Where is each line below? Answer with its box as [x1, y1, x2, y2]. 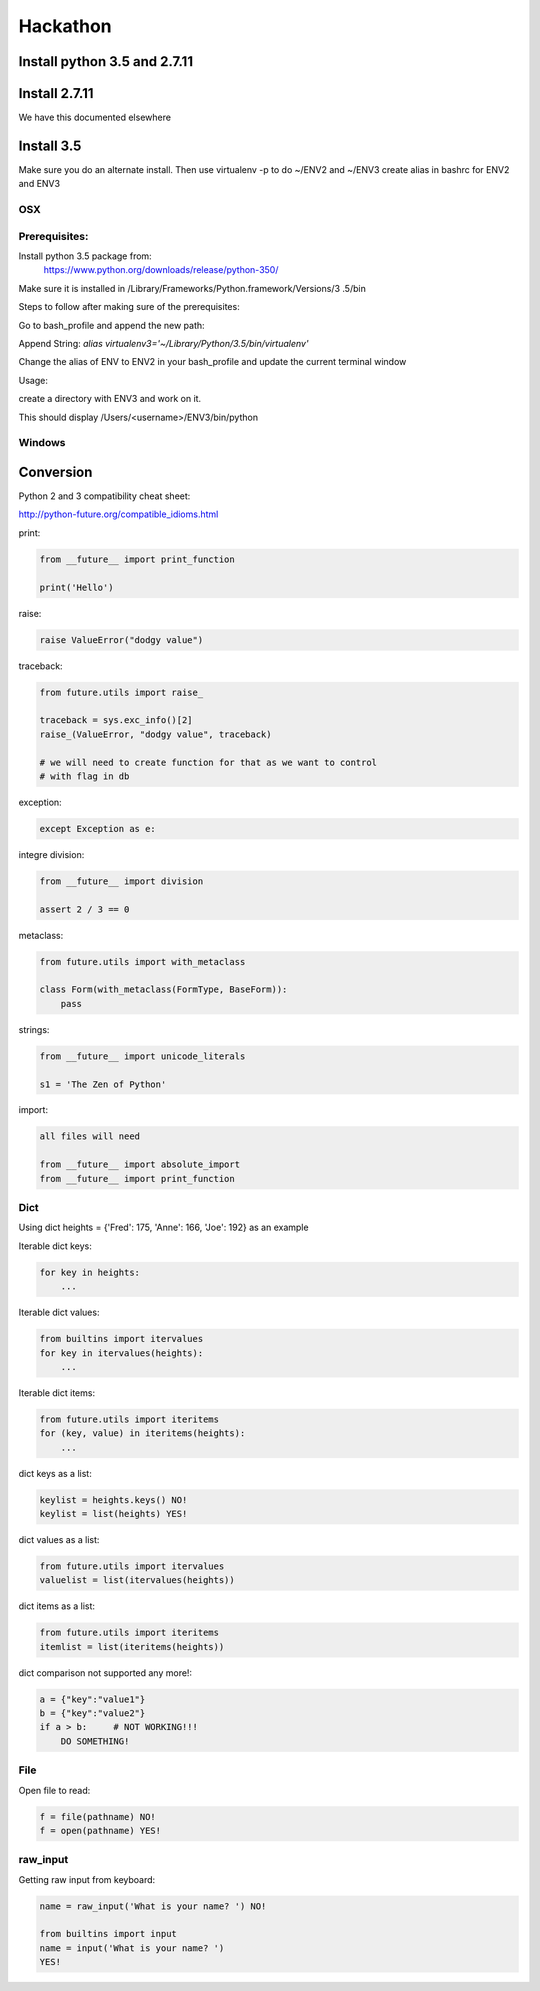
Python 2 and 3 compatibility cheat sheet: [18, 490, 191, 502]
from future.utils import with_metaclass [39, 956, 246, 967]
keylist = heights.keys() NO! [39, 1494, 188, 1505]
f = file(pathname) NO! [39, 1811, 157, 1822]
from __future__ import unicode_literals [39, 1050, 246, 1062]
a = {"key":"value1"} [39, 1693, 146, 1705]
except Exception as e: [39, 823, 157, 834]
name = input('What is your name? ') [39, 1942, 225, 1954]
